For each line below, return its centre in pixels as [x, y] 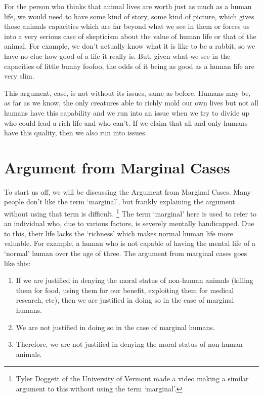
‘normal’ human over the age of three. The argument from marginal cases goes [126, 253]
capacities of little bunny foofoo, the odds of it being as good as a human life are [129, 66]
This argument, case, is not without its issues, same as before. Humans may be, [127, 93]
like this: [17, 263]
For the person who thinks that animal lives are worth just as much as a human [128, 6]
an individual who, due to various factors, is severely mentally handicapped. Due [129, 223]
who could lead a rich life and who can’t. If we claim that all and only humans [126, 122]
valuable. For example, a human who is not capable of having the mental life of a [130, 243]
